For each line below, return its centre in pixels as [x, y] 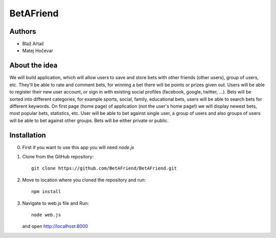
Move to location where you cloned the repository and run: [84, 180]
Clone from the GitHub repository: [58, 157]
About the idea [33, 66]
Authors [23, 31]
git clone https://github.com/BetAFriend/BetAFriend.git [104, 168]
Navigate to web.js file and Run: [56, 203]
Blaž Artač [33, 44]
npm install [46, 192]
